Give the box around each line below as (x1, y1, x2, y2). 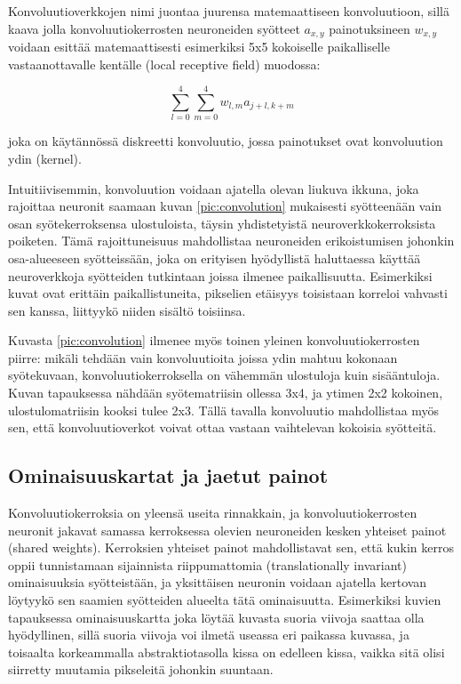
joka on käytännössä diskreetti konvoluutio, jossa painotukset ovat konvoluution (8, 132, 443, 150)
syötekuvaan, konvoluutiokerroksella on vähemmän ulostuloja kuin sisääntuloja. (8, 366, 441, 384)
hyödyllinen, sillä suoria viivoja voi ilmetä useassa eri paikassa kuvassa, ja (8, 625, 409, 644)
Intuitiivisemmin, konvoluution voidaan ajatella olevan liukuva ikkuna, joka (8, 179, 419, 197)
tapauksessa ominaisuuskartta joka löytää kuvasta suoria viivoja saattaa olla (8, 608, 425, 626)
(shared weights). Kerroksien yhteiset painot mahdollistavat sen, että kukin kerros (8, 538, 455, 557)
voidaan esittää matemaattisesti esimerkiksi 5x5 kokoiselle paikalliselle (8, 37, 390, 56)
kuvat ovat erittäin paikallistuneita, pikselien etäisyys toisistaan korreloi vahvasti (8, 284, 448, 302)
